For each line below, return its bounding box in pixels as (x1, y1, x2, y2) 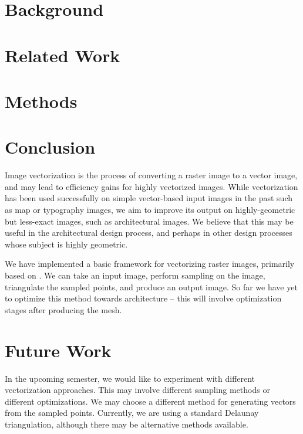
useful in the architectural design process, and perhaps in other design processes (5, 226, 292, 239)
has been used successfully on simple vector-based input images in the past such (5, 192, 292, 204)
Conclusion (5, 135, 96, 159)
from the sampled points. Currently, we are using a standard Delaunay (5, 406, 259, 419)
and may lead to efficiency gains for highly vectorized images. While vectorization (5, 180, 298, 192)
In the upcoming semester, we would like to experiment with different (5, 372, 255, 384)
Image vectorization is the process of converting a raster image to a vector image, (5, 169, 298, 181)
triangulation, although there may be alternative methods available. (5, 418, 248, 430)
